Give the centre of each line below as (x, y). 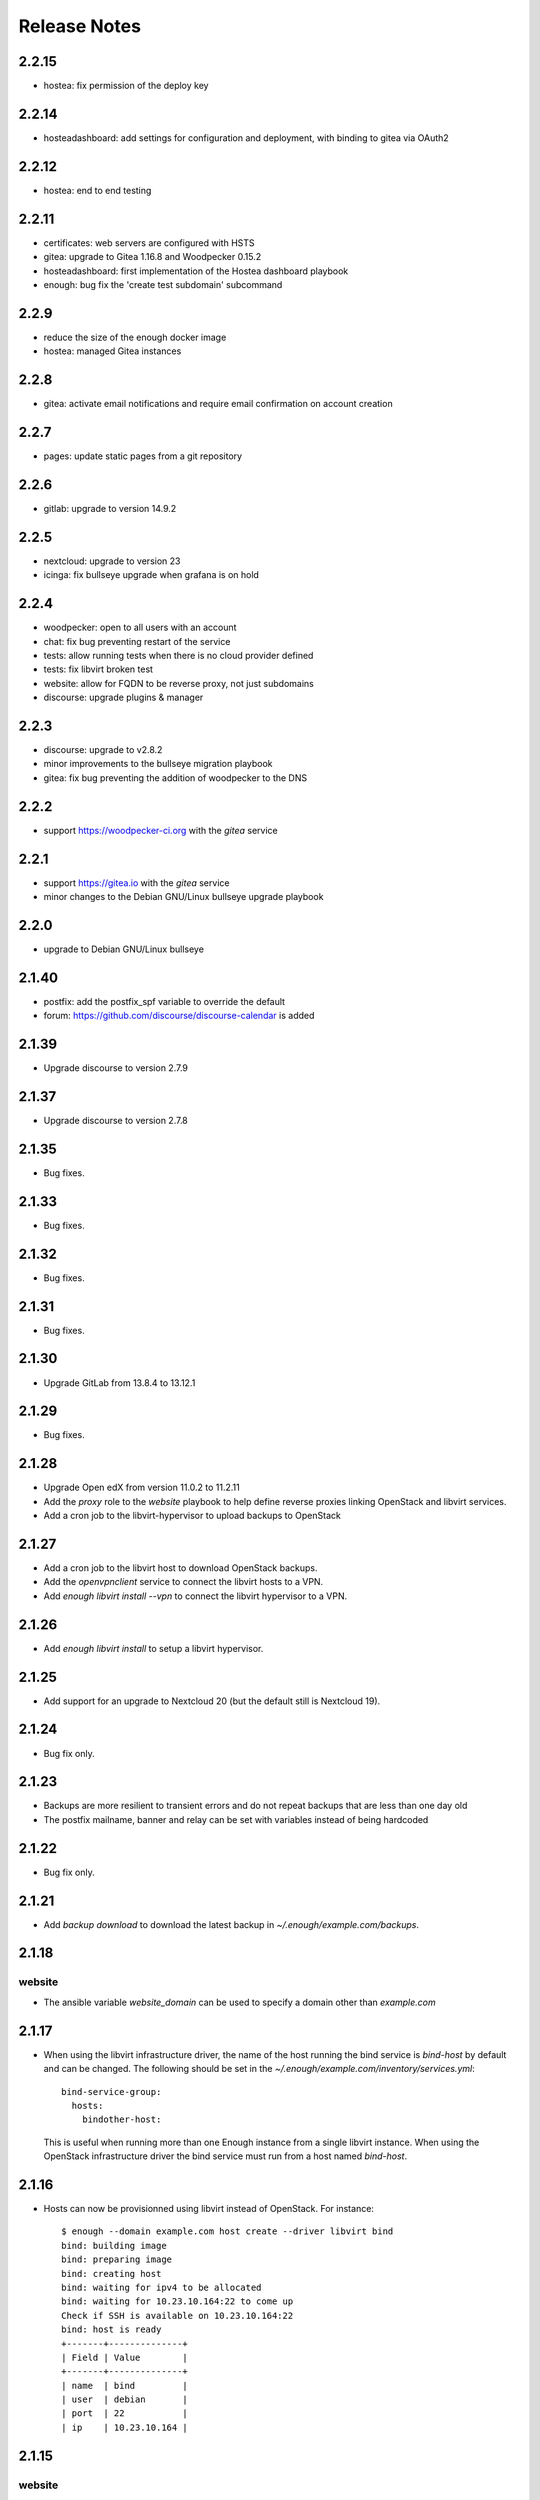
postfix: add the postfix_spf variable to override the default (164, 1001)
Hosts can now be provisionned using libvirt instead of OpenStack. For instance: (209, 2208)
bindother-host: (121, 2119)
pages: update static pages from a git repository (143, 456)
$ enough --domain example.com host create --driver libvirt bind (227, 2231)
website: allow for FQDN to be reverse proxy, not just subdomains (178, 683)
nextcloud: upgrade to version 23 (112, 561)
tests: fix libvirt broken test (98, 669)
